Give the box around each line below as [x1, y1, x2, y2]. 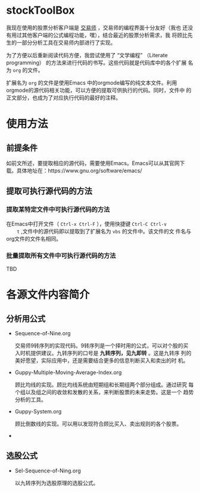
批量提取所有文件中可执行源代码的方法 [6, 251, 116, 260]
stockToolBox [6, 4, 75, 17]
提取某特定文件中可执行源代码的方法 [6, 205, 110, 214]
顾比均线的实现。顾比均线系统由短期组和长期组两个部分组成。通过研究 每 [14, 381, 194, 388]
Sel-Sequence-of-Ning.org [14, 467, 82, 474]
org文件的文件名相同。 [6, 235, 62, 242]
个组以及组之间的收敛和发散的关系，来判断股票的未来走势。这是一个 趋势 [14, 388, 194, 396]
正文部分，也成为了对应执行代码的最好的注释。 [6, 94, 121, 101]
